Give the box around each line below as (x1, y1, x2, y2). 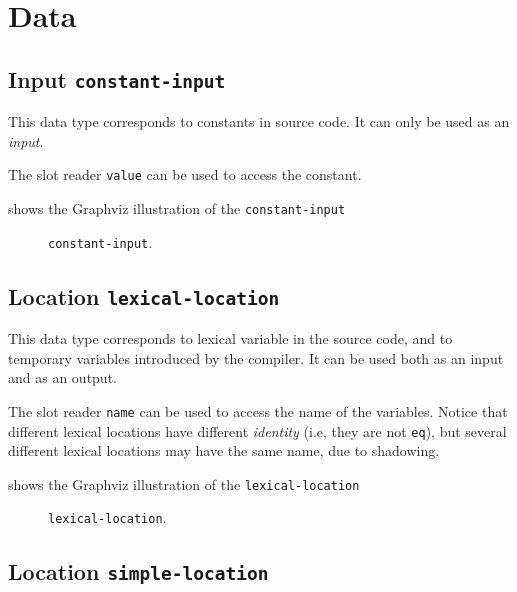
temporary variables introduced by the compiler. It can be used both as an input (8, 347, 504, 368)
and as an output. (8, 367, 117, 388)
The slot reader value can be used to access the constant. (8, 164, 362, 185)
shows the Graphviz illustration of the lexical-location (8, 473, 360, 494)
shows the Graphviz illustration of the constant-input (8, 198, 346, 218)
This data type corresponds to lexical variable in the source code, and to (8, 328, 453, 349)
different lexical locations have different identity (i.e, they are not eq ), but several (8, 420, 507, 441)
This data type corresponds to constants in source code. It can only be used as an (8, 111, 510, 132)
